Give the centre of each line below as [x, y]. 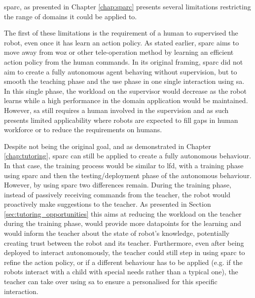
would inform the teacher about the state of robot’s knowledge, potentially [117, 233]
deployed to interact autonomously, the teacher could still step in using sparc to [125, 252]
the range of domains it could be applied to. [71, 16]
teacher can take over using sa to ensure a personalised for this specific [111, 281]
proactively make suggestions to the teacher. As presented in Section [108, 204]
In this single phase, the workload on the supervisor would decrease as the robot [125, 91]
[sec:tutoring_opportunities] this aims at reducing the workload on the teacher [123, 213]
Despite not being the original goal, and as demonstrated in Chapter [108, 146]
